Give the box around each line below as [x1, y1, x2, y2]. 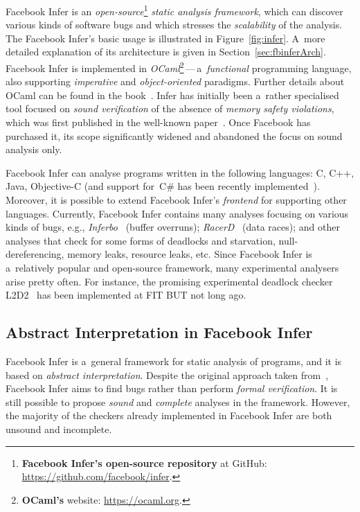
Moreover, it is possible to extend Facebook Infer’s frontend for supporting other [6, 193, 347, 207]
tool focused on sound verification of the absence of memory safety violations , [6, 101, 334, 116]
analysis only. [6, 142, 62, 157]
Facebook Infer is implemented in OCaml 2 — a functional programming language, [6, 59, 352, 75]
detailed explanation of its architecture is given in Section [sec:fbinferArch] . [6, 44, 326, 59]
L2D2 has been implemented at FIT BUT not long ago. [6, 288, 246, 302]
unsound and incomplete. [6, 421, 112, 436]
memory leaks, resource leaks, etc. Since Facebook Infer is [67, 247, 312, 261]
